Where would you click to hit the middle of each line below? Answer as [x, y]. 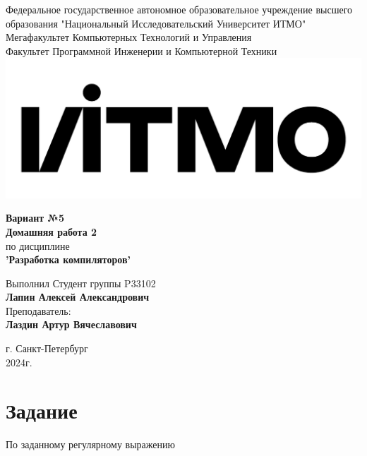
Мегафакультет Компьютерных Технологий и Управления [129, 37]
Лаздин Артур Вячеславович [71, 324]
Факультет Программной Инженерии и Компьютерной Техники [142, 50]
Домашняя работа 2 [52, 231]
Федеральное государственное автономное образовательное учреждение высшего [179, 9]
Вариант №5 [35, 218]
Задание [42, 410]
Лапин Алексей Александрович [78, 297]
